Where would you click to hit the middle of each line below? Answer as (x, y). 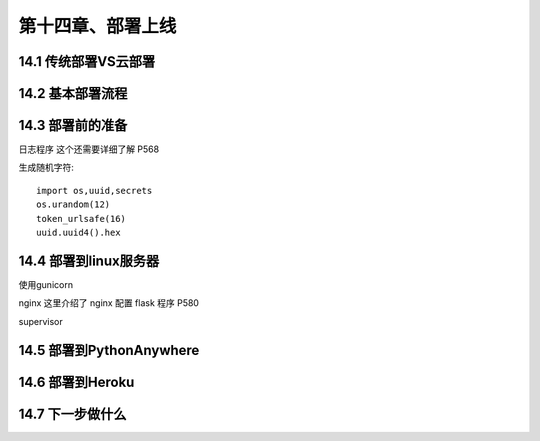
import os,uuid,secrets (94, 190)
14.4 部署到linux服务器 (89, 260)
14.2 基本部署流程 (73, 93)
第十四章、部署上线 (97, 26)
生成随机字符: (46, 167)
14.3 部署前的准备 (73, 125)
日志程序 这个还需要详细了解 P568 (89, 149)
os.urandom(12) (73, 204)
